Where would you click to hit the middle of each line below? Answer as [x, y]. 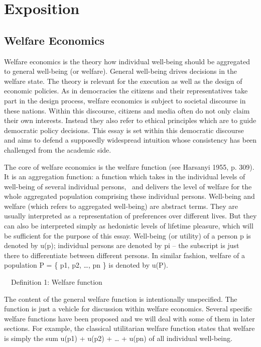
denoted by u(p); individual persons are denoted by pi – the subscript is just [122, 245]
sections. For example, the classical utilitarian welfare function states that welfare [129, 328]
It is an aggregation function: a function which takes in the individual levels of [125, 177]
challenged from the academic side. [58, 149]
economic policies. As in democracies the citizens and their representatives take [126, 91]
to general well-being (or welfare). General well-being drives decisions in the [121, 71]
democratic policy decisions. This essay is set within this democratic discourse [124, 130]
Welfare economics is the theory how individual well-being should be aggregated [127, 61]
